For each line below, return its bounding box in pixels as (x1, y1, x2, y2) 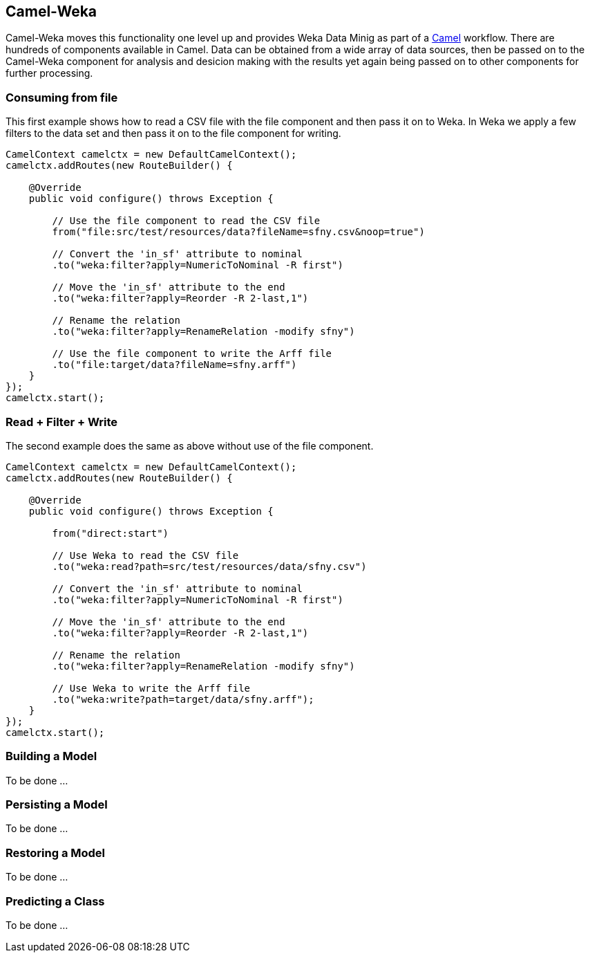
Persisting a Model (6, 798, 108, 812)
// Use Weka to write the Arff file (52, 682, 251, 694)
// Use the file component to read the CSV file (52, 215, 321, 227)
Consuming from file (6, 90, 118, 104)
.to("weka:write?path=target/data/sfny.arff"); (52, 693, 314, 705)
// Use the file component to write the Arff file (52, 348, 332, 360)
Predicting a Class (6, 894, 105, 908)
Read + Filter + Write (6, 414, 118, 429)
